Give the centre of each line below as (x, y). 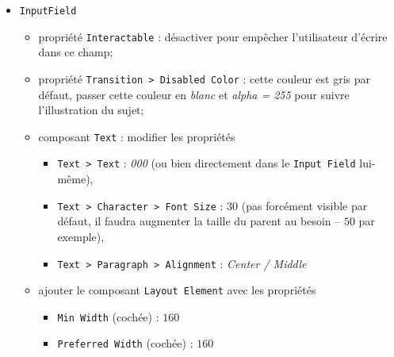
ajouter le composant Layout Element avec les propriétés (177, 290)
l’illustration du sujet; (91, 110)
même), (75, 179)
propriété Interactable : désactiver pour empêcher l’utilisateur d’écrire (213, 36)
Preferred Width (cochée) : (125, 343)
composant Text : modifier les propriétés (137, 136)
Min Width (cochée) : (108, 316)
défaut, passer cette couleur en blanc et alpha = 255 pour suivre (194, 94)
